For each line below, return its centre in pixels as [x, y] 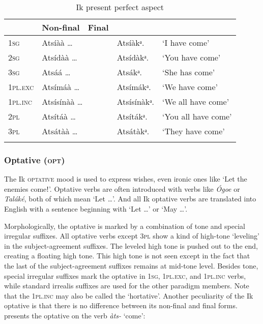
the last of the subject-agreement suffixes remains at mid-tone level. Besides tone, [131, 265]
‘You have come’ [192, 57]
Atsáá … [56, 72]
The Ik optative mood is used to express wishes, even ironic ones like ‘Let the [126, 179]
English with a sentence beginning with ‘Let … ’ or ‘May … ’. [96, 209]
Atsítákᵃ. [132, 116]
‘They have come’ [194, 131]
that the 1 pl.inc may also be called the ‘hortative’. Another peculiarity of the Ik [129, 295]
